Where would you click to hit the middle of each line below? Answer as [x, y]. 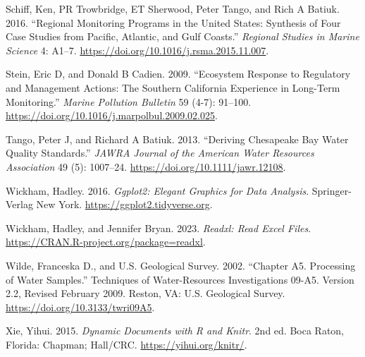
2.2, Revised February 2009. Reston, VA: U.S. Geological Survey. [146, 293]
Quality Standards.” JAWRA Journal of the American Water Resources [160, 153]
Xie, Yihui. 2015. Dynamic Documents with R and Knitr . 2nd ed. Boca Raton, [175, 331]
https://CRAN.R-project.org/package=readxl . [106, 242]
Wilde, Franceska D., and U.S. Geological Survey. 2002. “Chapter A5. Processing [181, 265]
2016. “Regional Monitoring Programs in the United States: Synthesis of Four [173, 22]
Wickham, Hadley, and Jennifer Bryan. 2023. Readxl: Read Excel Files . [159, 228]
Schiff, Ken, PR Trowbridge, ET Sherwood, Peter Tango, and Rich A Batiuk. [173, 8]
